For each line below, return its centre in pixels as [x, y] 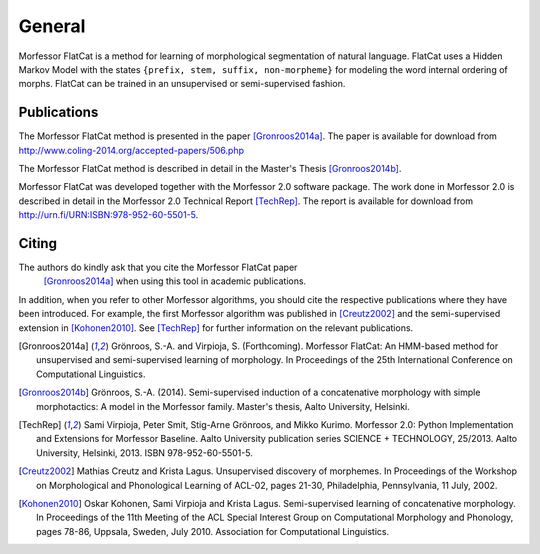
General [52, 26]
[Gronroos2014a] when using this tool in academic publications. [175, 281]
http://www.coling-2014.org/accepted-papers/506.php [131, 150]
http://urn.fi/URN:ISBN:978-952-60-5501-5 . [108, 215]
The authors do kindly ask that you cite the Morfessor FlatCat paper [158, 267]
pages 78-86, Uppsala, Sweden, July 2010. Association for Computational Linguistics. [213, 531]
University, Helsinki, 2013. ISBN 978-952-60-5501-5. [145, 452]
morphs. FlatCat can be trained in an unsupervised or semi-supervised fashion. [182, 84]
